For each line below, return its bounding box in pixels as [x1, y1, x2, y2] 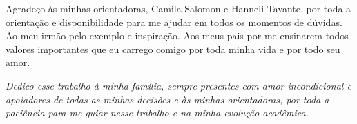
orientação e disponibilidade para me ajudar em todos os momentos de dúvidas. [6, 14, 342, 29]
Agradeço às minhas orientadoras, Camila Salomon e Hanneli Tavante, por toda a [6, 1, 351, 15]
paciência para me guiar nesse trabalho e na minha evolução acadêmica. [6, 105, 309, 120]
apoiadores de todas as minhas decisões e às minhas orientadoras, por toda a [6, 92, 329, 106]
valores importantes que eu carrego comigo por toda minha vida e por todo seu [6, 41, 340, 56]
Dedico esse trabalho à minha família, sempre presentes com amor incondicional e [6, 78, 351, 92]
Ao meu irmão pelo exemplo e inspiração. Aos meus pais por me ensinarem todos [6, 28, 349, 43]
